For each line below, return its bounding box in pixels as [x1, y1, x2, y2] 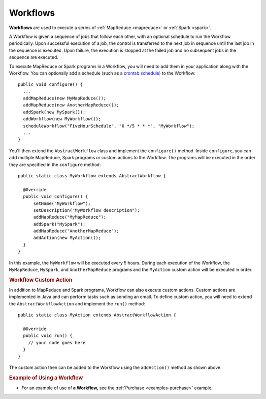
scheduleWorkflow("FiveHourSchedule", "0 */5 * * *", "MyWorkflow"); [23, 123, 195, 129]
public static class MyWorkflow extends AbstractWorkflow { [18, 173, 166, 178]
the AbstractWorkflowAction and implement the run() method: [9, 300, 145, 306]
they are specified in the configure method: [9, 162, 101, 167]
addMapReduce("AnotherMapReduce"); [33, 228, 119, 234]
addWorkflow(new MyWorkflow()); [23, 116, 101, 122]
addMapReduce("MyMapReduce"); [33, 214, 106, 220]
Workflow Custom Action [9, 276, 72, 283]
